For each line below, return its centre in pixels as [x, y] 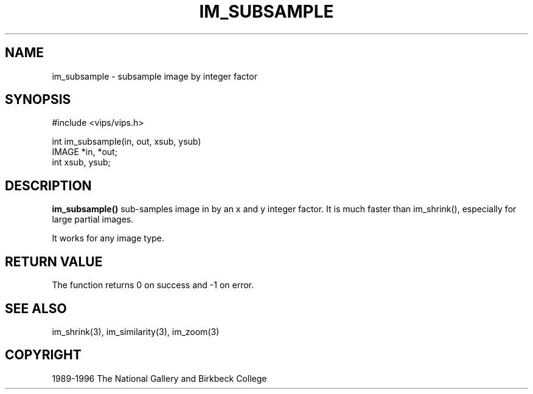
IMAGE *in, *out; [85, 152]
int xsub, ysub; [81, 162]
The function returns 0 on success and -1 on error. [153, 285]
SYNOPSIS [38, 100]
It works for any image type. [108, 238]
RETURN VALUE [54, 261]
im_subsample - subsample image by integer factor [155, 76]
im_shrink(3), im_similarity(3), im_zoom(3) [136, 331]
